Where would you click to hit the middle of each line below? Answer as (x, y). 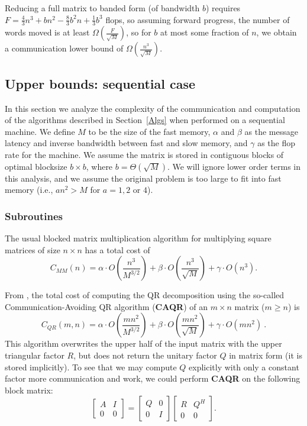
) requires (223, 8)
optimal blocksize (36, 166)
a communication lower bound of (64, 48)
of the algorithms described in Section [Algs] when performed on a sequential (145, 120)
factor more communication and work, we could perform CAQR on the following (153, 378)
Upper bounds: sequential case (100, 83)
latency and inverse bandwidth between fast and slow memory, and (126, 143)
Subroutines (34, 216)
